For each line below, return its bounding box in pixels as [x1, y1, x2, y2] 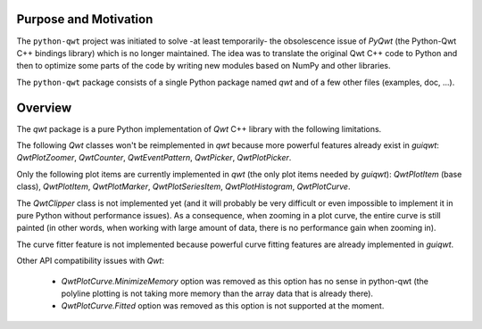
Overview [16, 100, 72, 115]
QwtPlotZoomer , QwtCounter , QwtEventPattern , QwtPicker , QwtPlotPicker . [16, 152, 292, 163]
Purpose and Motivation [16, 12, 154, 27]
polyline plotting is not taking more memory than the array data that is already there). [61, 288, 374, 299]
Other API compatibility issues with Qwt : [16, 255, 165, 267]
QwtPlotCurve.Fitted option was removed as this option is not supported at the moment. [61, 300, 385, 311]
